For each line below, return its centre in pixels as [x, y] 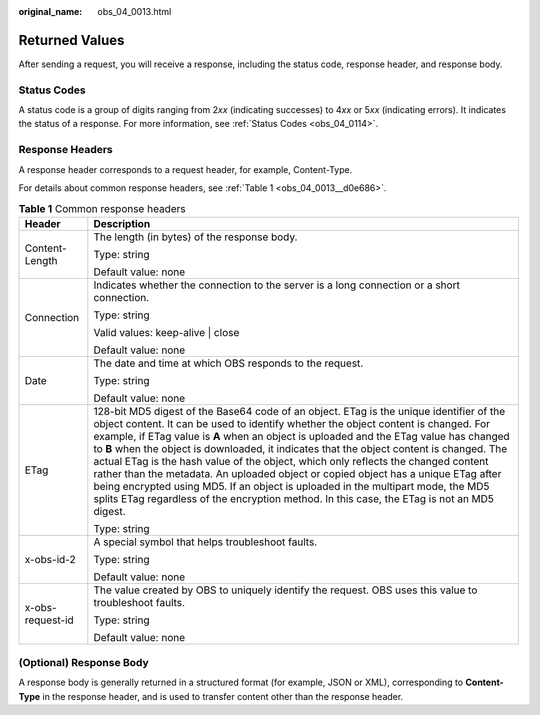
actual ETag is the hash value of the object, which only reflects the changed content [291, 461]
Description [122, 223]
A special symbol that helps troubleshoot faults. [205, 542]
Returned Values [71, 40]
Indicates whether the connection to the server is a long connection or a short [276, 285]
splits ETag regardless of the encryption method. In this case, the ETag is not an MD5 [294, 498]
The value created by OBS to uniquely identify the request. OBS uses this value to [285, 590]
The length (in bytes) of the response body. [195, 237]
